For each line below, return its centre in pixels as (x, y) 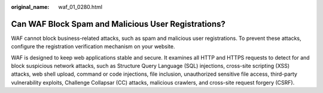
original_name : (30, 7)
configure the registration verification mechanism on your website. (93, 46)
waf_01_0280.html (80, 7)
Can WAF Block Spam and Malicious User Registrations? (118, 24)
